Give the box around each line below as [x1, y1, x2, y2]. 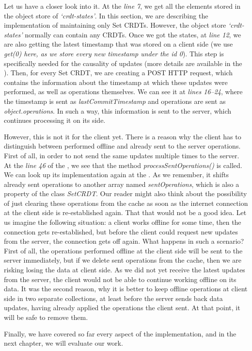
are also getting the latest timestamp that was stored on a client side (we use [4, 39, 233, 49]
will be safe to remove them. [4, 312, 88, 322]
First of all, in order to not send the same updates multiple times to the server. [4, 150, 239, 160]
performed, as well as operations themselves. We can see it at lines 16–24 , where [4, 86, 243, 97]
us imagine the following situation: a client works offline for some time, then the [4, 217, 241, 227]
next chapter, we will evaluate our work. [4, 338, 123, 348]
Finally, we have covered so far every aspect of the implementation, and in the [4, 328, 236, 338]
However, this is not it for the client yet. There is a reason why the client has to [4, 131, 241, 141]
